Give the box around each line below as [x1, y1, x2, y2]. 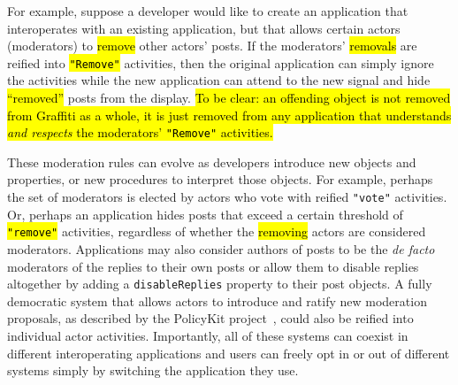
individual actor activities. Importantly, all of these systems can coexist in [7, 327, 408, 344]
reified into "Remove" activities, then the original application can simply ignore [7, 53, 434, 72]
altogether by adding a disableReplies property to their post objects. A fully [7, 274, 432, 293]
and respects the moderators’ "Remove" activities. [7, 123, 273, 142]
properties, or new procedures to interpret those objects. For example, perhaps [7, 170, 433, 189]
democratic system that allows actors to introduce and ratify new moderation [7, 291, 427, 310]
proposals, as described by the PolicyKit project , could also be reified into [7, 309, 414, 327]
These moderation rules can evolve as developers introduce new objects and [7, 152, 416, 171]
